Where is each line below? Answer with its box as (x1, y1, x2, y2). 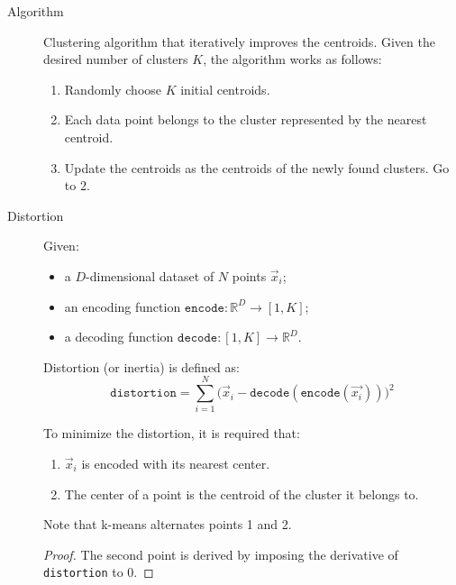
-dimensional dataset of (86, 266, 214, 285)
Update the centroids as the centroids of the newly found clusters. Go (64, 158, 450, 177)
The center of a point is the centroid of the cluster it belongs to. (64, 484, 419, 503)
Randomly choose (64, 79, 162, 98)
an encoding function (64, 297, 181, 315)
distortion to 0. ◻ (43, 562, 154, 581)
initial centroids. (180, 79, 270, 98)
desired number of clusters (43, 50, 188, 69)
